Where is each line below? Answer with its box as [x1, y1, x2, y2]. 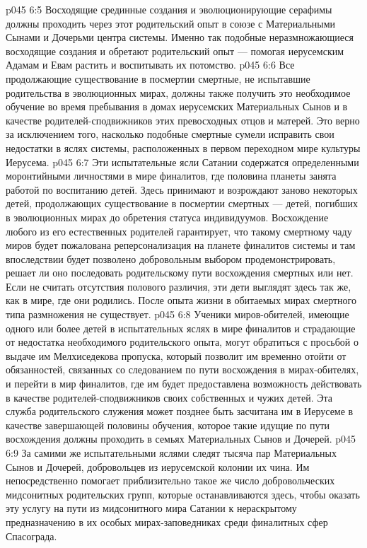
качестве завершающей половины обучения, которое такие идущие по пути [6, 417, 330, 432]
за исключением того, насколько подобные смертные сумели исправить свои [6, 127, 334, 141]
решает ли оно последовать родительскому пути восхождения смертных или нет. [6, 265, 354, 280]
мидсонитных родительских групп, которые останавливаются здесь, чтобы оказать [6, 486, 360, 501]
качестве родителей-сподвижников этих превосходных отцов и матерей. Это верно [6, 112, 360, 127]
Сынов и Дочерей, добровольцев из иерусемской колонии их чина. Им [6, 459, 310, 474]
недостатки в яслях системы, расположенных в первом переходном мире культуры [6, 140, 361, 155]
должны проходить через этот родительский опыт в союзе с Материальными [6, 16, 336, 30]
